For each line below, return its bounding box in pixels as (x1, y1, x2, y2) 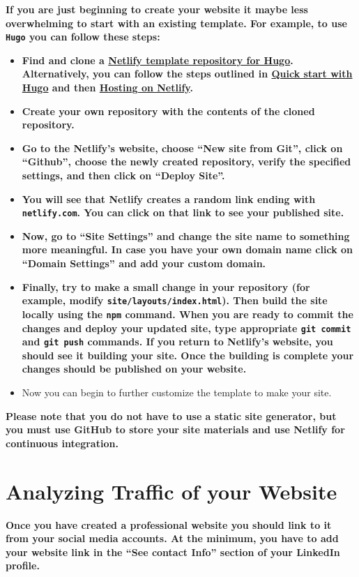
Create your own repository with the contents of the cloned (22, 103, 315, 118)
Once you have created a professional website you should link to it (6, 517, 332, 532)
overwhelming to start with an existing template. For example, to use (6, 15, 347, 30)
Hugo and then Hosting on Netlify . (22, 80, 193, 95)
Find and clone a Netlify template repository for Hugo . (22, 52, 293, 67)
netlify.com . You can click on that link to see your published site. (22, 205, 344, 220)
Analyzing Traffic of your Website (6, 477, 337, 505)
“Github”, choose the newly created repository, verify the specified (22, 154, 351, 169)
